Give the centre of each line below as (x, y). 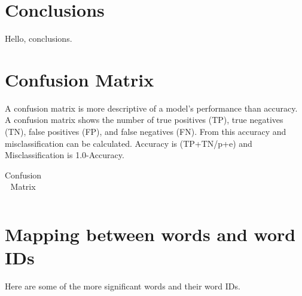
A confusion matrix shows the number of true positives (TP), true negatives (144, 120)
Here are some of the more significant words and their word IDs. (123, 286)
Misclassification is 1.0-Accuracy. (65, 155)
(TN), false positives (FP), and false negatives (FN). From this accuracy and (146, 132)
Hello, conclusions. (39, 38)
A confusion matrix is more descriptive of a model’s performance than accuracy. (151, 108)
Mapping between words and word (150, 234)
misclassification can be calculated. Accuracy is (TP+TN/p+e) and (129, 143)
